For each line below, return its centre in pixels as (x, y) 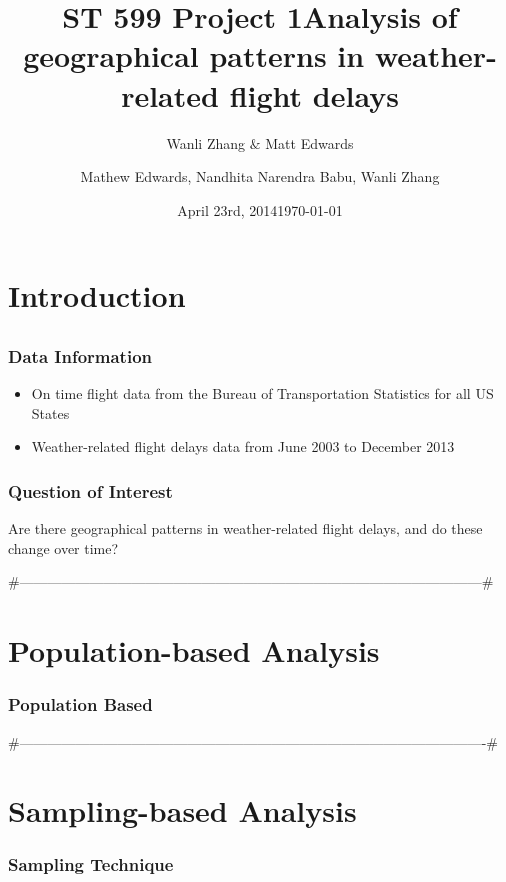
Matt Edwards (309, 142)
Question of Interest (90, 490)
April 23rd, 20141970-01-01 (260, 209)
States (50, 412)
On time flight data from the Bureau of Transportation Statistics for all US (262, 393)
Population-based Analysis (194, 650)
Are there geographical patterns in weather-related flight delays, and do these (245, 528)
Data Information (80, 355)
